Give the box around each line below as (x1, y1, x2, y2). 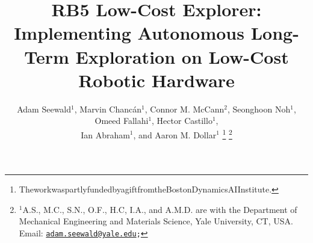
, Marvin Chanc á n (74, 102, 142, 115)
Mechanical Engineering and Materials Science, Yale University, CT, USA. (19, 215, 293, 227)
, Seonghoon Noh (227, 102, 291, 115)
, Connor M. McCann (144, 102, 225, 115)
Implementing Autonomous (14, 20, 244, 45)
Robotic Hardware (78, 67, 235, 92)
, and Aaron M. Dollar (133, 128, 217, 141)
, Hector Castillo (152, 114, 212, 127)
